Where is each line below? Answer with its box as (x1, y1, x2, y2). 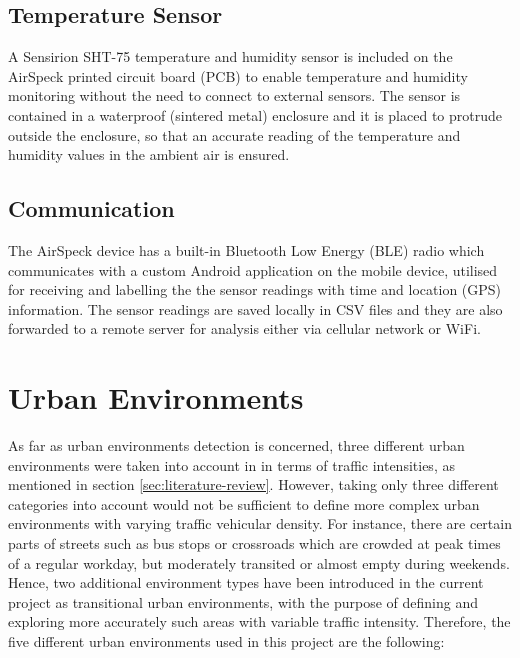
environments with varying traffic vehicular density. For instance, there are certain (8, 513, 512, 534)
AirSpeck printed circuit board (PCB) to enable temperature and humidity (8, 65, 468, 86)
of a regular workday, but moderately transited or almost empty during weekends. (8, 552, 510, 573)
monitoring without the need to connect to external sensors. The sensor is (8, 85, 461, 106)
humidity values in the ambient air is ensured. (8, 144, 290, 165)
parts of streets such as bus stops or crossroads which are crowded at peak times (8, 533, 501, 554)
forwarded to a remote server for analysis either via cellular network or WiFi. (8, 318, 481, 339)
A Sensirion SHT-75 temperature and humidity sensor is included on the (8, 46, 453, 67)
